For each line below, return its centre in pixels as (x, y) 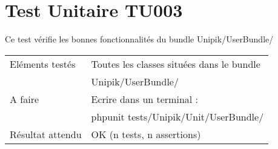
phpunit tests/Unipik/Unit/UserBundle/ (177, 116)
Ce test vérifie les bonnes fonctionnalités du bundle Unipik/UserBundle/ (139, 39)
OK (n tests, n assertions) (146, 134)
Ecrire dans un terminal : (145, 99)
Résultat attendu (46, 134)
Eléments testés (43, 64)
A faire (25, 99)
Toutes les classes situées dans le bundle (176, 64)
